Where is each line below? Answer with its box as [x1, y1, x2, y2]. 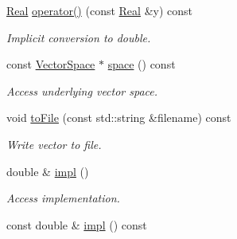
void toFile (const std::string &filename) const [6, 109, 231, 126]
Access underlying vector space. [6, 82, 158, 99]
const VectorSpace [6, 56, 95, 72]
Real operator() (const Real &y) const [6, 2, 192, 18]
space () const [107, 56, 176, 72]
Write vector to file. [6, 135, 102, 152]
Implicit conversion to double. [6, 29, 151, 45]
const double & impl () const [6, 216, 147, 233]
